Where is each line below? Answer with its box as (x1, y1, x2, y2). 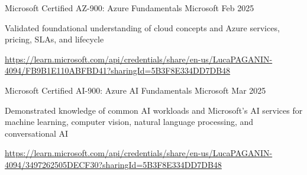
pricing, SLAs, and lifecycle (5, 33, 104, 45)
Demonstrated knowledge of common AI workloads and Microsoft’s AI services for (5, 104, 303, 116)
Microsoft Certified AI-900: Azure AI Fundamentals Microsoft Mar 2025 (5, 84, 266, 96)
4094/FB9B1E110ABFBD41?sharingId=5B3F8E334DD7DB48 (5, 64, 231, 77)
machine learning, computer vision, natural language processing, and (5, 115, 254, 128)
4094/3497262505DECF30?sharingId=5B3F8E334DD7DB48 (5, 158, 222, 170)
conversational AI (5, 127, 69, 139)
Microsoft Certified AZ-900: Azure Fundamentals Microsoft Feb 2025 (5, 2, 254, 14)
